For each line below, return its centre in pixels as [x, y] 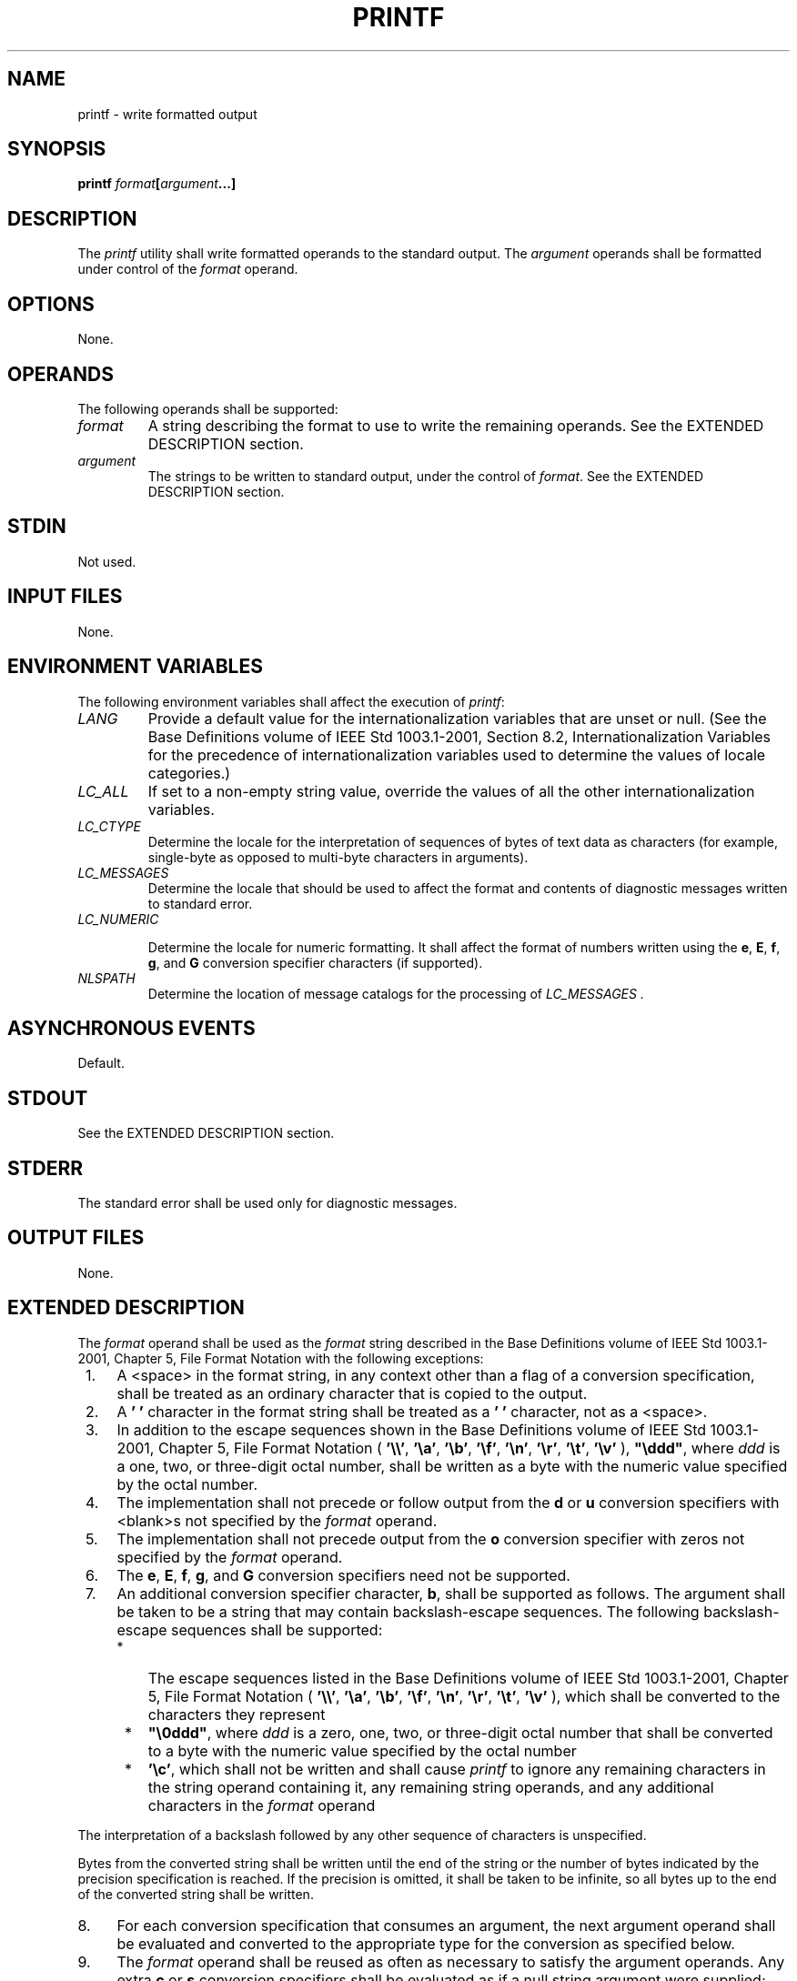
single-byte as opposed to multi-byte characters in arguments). [338, 857]
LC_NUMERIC [118, 919]
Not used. [107, 561]
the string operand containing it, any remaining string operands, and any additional [431, 1787]
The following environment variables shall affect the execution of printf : [291, 701]
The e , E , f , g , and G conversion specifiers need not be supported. [343, 1575]
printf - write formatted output [167, 114]
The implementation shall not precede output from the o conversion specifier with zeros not [431, 1539]
